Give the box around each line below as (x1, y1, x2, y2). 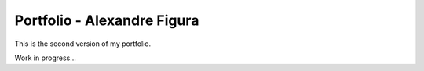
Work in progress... (14, 53, 76, 62)
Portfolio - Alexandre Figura (14, 12, 199, 29)
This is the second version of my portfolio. (14, 39, 152, 48)
